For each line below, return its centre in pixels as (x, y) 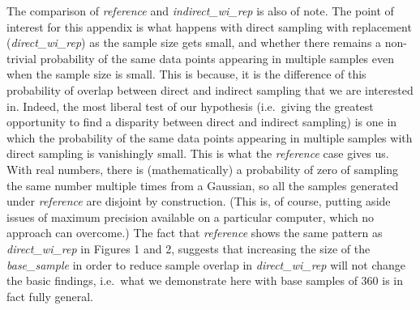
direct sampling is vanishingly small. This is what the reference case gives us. (198, 153)
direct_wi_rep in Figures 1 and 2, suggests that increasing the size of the (189, 248)
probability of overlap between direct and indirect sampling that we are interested (210, 89)
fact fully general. (50, 296)
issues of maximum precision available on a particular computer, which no (191, 217)
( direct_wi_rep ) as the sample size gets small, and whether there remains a (194, 42)
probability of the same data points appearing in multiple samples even (217, 58)
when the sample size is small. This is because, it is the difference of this (186, 74)
